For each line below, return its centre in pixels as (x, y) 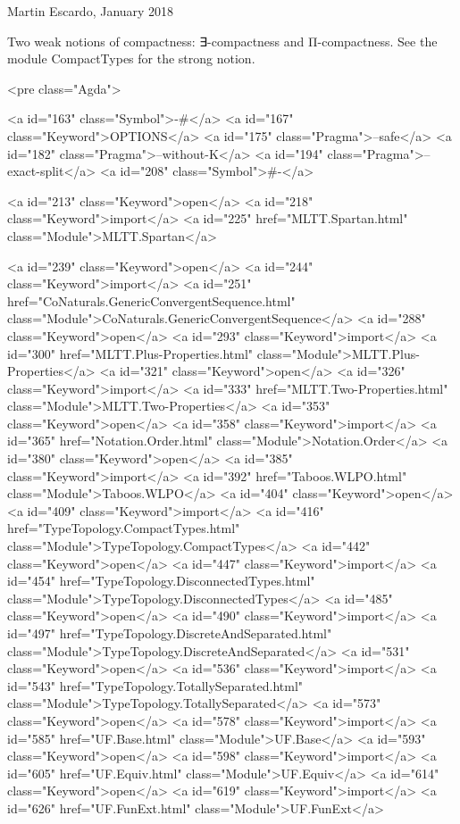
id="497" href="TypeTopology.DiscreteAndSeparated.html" (170, 633)
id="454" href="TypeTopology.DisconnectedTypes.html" (161, 581)
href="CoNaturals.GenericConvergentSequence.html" (151, 300)
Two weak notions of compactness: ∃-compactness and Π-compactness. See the (222, 41)
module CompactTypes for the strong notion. (131, 58)
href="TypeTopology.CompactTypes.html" (124, 528)
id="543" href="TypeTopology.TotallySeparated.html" (155, 685)
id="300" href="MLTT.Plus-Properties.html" (130, 353)
